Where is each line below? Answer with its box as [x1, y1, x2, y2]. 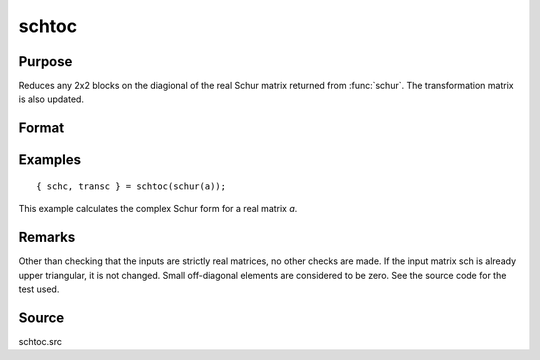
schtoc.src [18, 335, 62, 347]
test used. [18, 283, 60, 295]
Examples [18, 151, 82, 169]
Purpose [18, 53, 73, 70]
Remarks [18, 229, 76, 246]
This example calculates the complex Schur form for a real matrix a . [18, 203, 298, 215]
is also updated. [18, 93, 85, 105]
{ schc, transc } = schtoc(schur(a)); [36, 180, 227, 192]
